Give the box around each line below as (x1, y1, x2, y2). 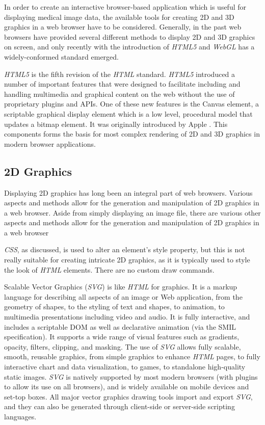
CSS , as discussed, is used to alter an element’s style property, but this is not (4, 244, 245, 255)
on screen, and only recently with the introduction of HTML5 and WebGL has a (4, 41, 255, 52)
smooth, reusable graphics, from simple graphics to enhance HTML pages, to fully (4, 351, 260, 362)
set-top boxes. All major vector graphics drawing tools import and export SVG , (4, 391, 253, 402)
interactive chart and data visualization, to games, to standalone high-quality (4, 361, 246, 372)
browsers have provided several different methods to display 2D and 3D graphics (4, 31, 255, 42)
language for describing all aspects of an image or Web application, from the (4, 291, 243, 302)
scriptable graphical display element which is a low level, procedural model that (4, 108, 253, 119)
